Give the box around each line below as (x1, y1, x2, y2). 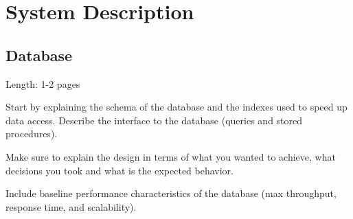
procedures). (5, 126, 58, 141)
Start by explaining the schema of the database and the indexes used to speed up (5, 100, 348, 114)
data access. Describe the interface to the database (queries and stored (5, 113, 303, 127)
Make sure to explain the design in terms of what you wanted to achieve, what (5, 149, 336, 163)
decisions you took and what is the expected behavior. (5, 163, 234, 177)
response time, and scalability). (5, 199, 137, 214)
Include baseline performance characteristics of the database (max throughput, (5, 186, 337, 200)
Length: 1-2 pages (5, 76, 80, 91)
